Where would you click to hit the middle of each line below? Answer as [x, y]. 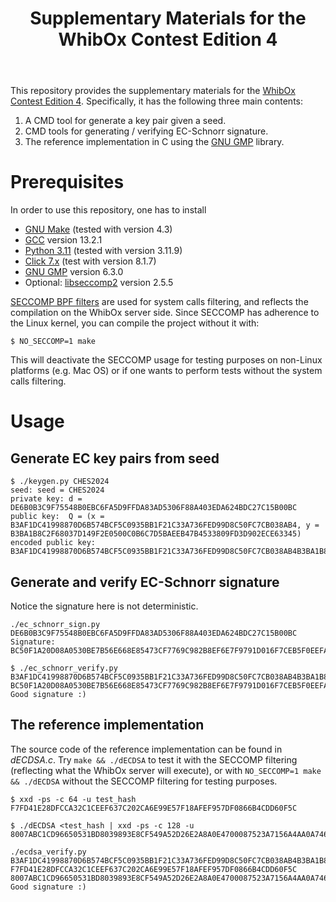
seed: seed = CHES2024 [57, 490]
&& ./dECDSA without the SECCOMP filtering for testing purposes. [144, 781]
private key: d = [46, 499]
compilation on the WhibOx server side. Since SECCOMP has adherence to [165, 313]
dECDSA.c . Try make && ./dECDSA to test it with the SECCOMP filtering [154, 759]
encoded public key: [53, 543]
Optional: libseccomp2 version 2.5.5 [99, 283]
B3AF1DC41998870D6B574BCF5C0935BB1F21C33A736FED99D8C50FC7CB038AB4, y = [165, 525]
